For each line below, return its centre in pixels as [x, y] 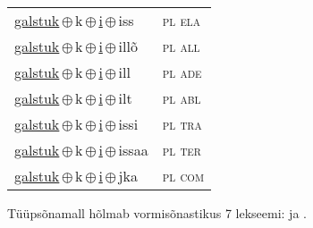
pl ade [182, 72]
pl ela [181, 20]
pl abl [182, 98]
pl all [181, 46]
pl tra [182, 124]
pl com [183, 176]
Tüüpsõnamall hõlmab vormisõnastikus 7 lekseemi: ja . [157, 213]
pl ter [182, 150]
